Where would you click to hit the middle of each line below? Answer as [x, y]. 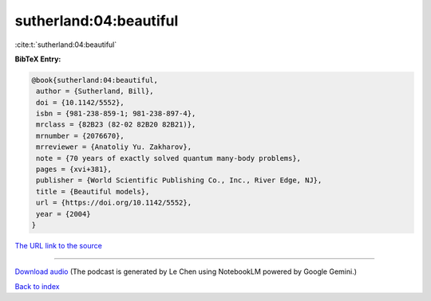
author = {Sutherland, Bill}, [95, 91]
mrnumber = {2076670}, [81, 136]
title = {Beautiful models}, [93, 192]
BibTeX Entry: [38, 59]
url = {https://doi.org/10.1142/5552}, [114, 203]
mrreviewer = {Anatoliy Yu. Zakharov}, [114, 147]
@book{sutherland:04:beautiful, [95, 80]
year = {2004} [63, 214]
